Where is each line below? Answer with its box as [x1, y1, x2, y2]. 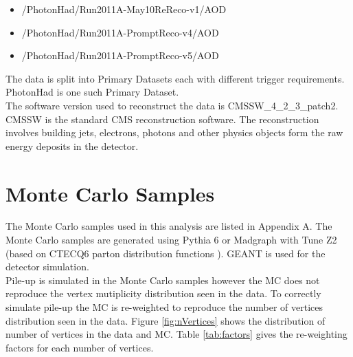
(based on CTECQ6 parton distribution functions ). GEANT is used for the [5, 246, 326, 260]
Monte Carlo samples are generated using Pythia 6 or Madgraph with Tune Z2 [5, 232, 337, 247]
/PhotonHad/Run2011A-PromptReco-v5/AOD [21, 48, 219, 63]
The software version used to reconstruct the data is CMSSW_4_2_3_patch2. [5, 98, 339, 112]
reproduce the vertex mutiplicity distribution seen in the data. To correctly [5, 286, 321, 301]
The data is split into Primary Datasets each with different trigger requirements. [5, 71, 345, 85]
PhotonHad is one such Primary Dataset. [5, 85, 179, 99]
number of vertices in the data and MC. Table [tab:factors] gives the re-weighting [5, 327, 348, 341]
